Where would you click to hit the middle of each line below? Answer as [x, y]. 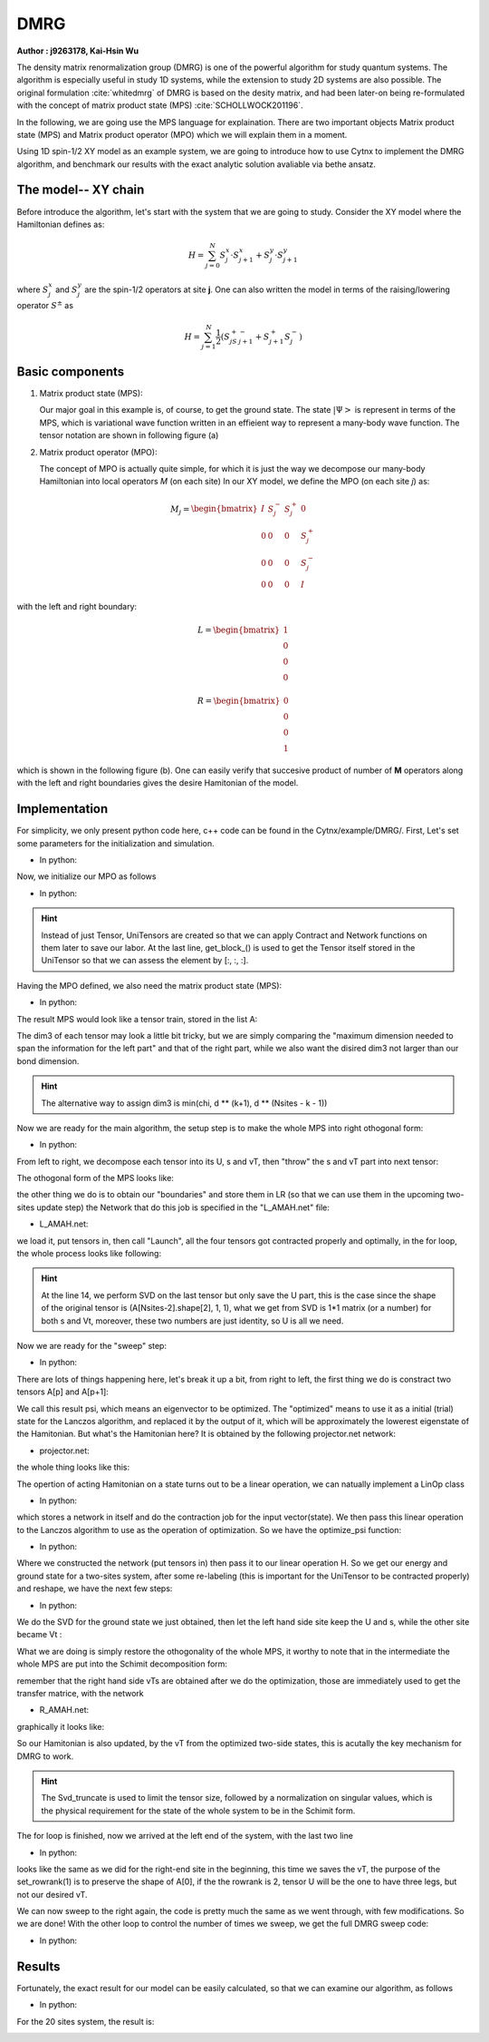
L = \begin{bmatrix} [239, 630]
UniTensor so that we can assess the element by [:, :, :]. [145, 961]
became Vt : [39, 1635]
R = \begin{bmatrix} [239, 701]
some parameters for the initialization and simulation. [115, 843]
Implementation [62, 809]
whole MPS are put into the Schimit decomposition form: [122, 1664]
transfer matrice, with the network [80, 1693]
